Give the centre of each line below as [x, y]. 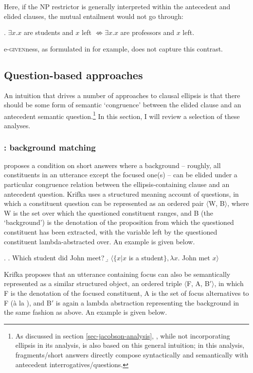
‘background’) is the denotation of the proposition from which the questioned [119, 222]
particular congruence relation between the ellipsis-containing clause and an [117, 184]
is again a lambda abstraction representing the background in [147, 302]
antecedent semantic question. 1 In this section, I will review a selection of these [122, 115]
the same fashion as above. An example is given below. [86, 312]
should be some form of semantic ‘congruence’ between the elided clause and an [123, 105]
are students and [48, 32]
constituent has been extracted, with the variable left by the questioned [111, 231]
